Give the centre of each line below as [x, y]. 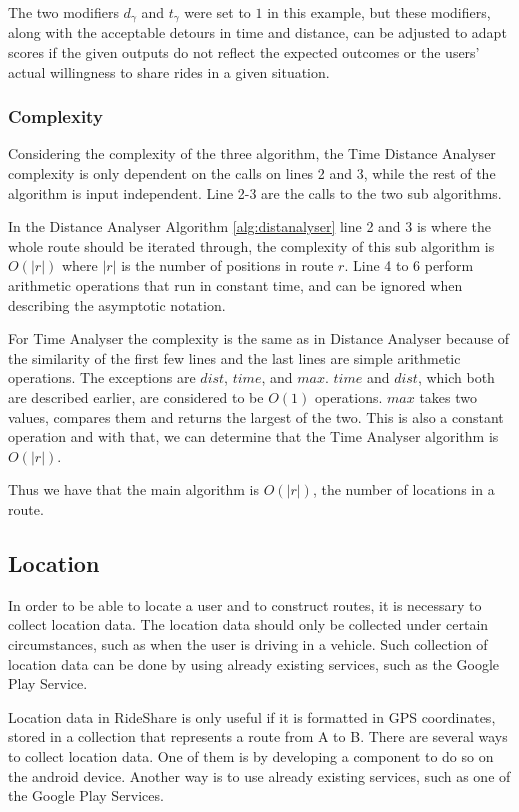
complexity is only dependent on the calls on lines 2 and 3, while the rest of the [252, 173]
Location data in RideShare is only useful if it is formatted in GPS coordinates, [252, 716]
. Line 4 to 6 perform [409, 265]
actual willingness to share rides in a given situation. [169, 71]
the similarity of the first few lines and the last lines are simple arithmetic [234, 357]
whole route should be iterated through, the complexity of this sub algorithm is [251, 245]
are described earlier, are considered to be [136, 396]
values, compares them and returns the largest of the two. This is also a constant [256, 416]
